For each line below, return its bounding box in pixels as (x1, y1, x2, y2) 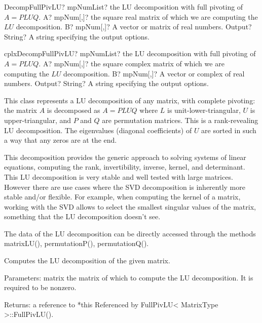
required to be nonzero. (4, 282, 77, 293)
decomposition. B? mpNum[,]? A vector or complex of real (63, 68, 245, 78)
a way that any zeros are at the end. (4, 135, 117, 145)
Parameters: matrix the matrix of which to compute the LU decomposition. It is (4, 272, 253, 282)
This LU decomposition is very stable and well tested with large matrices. (4, 171, 233, 182)
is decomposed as (47, 105, 100, 115)
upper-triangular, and (4, 114, 71, 125)
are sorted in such (201, 125, 256, 135)
